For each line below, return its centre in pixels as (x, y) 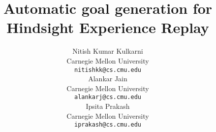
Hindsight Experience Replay (108, 27)
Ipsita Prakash (108, 106)
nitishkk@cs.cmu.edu (108, 70)
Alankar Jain (108, 79)
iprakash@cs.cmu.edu (108, 125)
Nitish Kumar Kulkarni (108, 51)
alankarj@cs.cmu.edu (108, 97)
